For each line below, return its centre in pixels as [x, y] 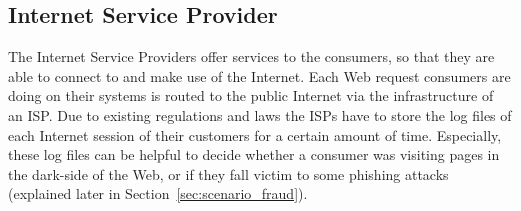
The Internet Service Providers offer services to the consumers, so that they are [251, 56]
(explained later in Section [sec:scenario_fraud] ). [158, 193]
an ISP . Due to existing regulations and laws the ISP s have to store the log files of [260, 114]
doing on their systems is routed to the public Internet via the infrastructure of [251, 95]
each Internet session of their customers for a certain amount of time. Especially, [255, 134]
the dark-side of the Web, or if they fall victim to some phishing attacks [228, 173]
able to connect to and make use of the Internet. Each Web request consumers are [259, 75]
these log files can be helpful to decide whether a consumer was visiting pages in [254, 154]
